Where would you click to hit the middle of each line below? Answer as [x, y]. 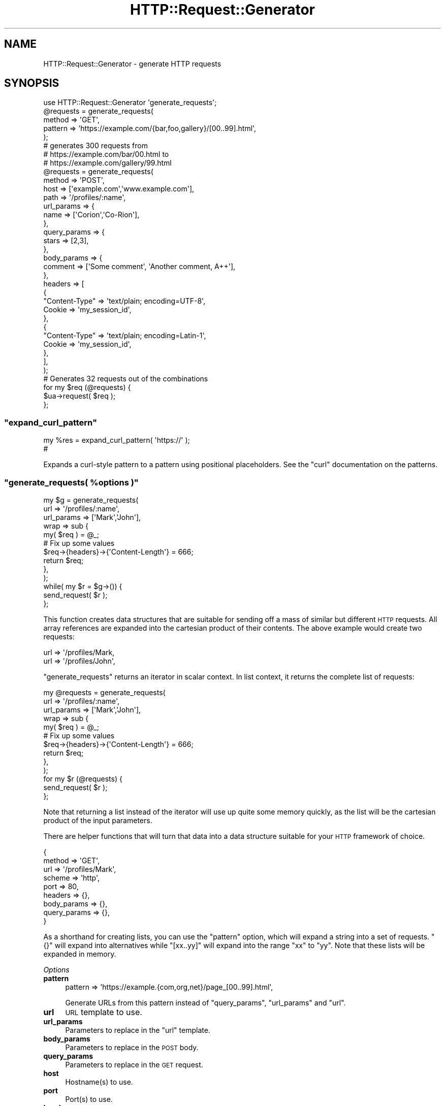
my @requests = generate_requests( [104, 692]
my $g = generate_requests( [91, 500]
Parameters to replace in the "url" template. [138, 1030]
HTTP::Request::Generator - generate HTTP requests [132, 63]
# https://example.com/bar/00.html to [106, 154]
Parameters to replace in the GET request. [134, 1064]
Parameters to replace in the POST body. [132, 1047]
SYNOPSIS [32, 83]
